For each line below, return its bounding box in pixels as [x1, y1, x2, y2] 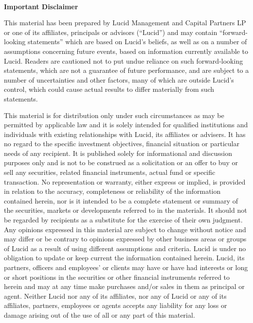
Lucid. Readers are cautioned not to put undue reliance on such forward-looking [4, 55, 243, 66]
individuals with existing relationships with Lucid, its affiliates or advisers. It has [4, 129, 246, 139]
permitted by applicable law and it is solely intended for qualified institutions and [4, 119, 248, 130]
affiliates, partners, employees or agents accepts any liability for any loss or [4, 300, 227, 310]
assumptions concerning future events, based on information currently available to [4, 46, 248, 56]
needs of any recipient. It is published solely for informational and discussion [4, 148, 232, 158]
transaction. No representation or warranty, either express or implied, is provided [4, 176, 246, 187]
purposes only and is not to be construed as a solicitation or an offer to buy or [4, 157, 238, 168]
